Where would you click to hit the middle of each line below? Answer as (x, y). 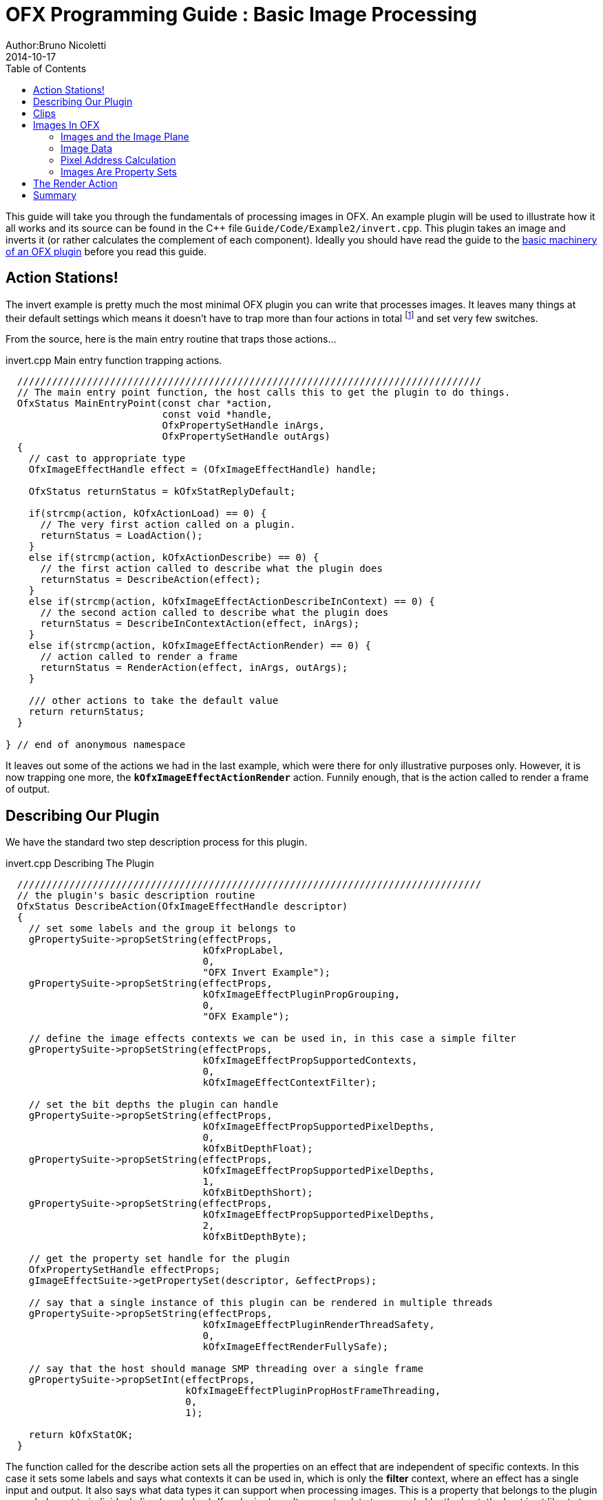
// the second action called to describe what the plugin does (214, 613)
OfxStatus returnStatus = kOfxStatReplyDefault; (162, 492)
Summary (55, 195)
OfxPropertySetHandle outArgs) (246, 437)
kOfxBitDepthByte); (255, 1237)
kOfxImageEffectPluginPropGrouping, (301, 995)
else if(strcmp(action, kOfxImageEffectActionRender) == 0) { (200, 646)
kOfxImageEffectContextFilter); (290, 1083)
